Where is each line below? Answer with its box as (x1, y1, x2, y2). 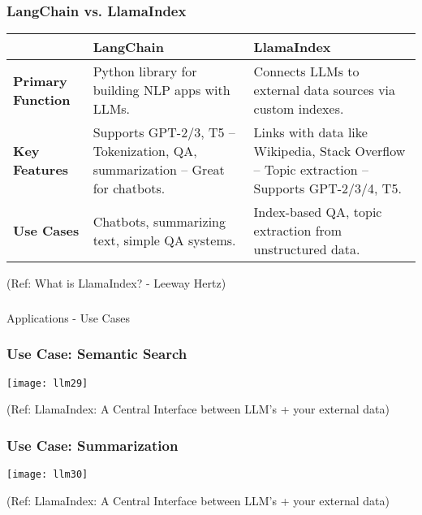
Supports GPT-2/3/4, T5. (253, 179, 402, 198)
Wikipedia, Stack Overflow (253, 141, 406, 161)
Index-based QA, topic (253, 202, 382, 222)
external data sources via (253, 80, 396, 100)
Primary (13, 71, 67, 90)
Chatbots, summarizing (93, 211, 226, 231)
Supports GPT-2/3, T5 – (93, 123, 235, 142)
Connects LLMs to (253, 62, 360, 81)
